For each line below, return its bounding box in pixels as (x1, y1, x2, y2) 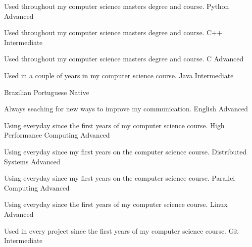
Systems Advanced (4, 156, 60, 166)
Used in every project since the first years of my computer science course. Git (4, 225, 239, 236)
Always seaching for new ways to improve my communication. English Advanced (4, 103, 248, 114)
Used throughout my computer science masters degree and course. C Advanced (4, 53, 244, 64)
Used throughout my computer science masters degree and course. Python (4, 1, 229, 11)
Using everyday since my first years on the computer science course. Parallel (4, 173, 235, 183)
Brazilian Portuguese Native (4, 87, 90, 97)
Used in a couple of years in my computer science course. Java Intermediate (4, 70, 234, 80)
